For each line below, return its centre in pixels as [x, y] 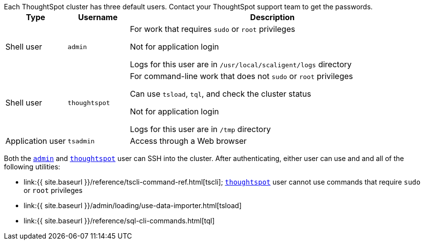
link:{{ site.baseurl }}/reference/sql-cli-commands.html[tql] [119, 221]
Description [273, 17]
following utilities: [32, 167]
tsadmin [81, 141]
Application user [36, 141]
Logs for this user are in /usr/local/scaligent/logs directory [241, 64]
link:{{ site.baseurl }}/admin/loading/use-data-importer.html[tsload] [133, 205]
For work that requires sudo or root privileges [212, 29]
